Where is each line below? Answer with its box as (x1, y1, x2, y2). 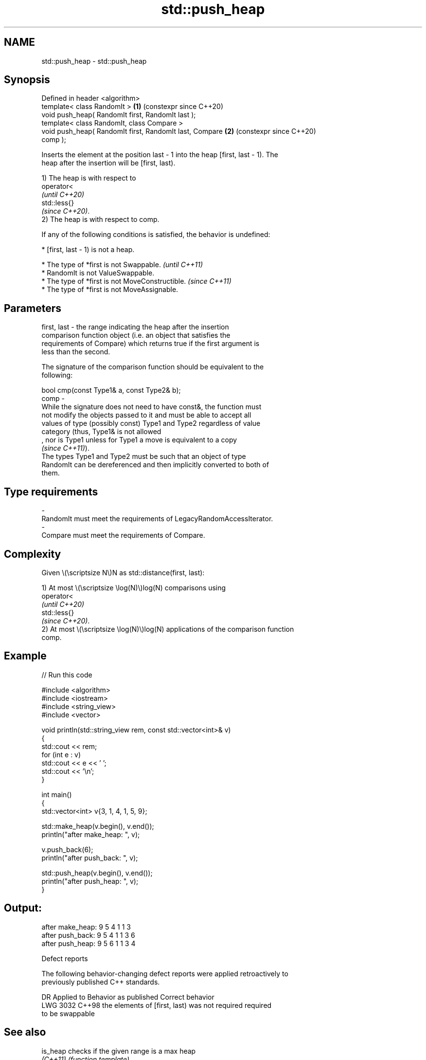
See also (4, 1026, 46, 1039)
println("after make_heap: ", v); (41, 830, 140, 839)
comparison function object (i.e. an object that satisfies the (41, 331, 231, 340)
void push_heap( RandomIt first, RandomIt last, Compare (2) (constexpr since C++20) (41, 127, 316, 136)
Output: (4, 902, 42, 914)
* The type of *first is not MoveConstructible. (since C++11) (41, 277, 231, 286)
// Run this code (41, 670, 92, 679)
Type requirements (4, 485, 98, 498)
